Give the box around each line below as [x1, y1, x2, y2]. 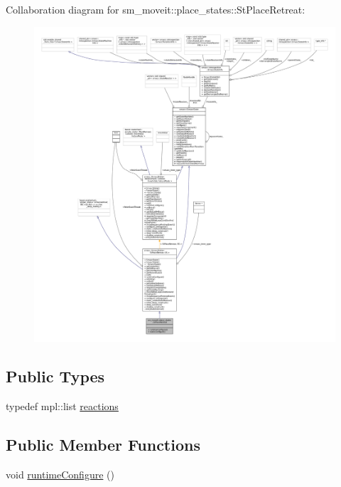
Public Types [6, 365, 105, 387]
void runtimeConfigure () [6, 466, 114, 481]
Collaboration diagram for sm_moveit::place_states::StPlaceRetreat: [6, 2, 305, 16]
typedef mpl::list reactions [6, 398, 119, 413]
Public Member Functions [6, 433, 200, 455]
